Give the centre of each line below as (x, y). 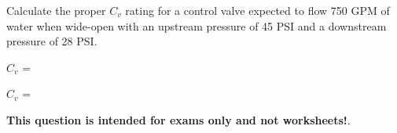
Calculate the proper (56, 10)
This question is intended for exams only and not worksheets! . (178, 119)
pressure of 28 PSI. (52, 41)
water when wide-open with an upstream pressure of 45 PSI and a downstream (197, 25)
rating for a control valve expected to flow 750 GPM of (257, 10)
